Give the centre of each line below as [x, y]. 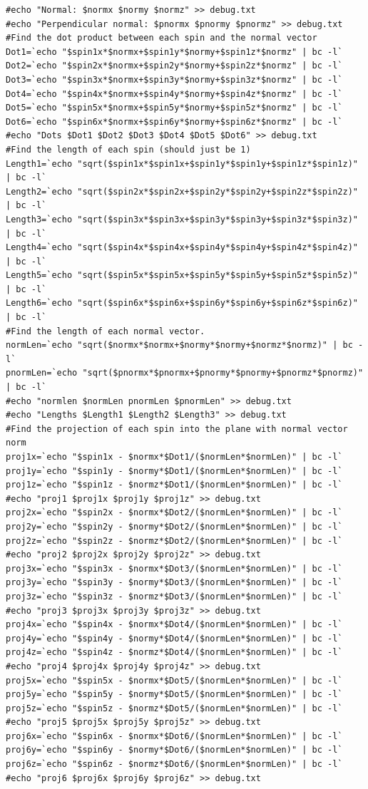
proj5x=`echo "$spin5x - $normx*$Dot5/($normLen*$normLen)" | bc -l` [174, 680]
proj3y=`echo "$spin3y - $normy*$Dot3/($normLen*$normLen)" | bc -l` [174, 583]
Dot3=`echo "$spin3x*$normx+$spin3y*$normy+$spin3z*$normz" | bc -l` [174, 79]
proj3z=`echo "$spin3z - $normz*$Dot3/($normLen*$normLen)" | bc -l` [174, 596]
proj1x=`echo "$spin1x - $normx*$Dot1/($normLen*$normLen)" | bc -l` [174, 457]
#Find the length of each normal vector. [106, 331]
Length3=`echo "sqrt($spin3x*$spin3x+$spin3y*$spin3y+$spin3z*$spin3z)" [182, 219]
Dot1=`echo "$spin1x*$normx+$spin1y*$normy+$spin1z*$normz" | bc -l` [174, 52]
